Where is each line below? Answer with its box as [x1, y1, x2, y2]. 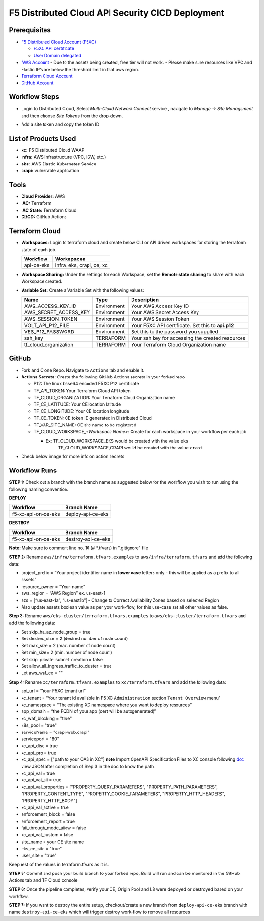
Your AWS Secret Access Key [131, 309, 199, 316]
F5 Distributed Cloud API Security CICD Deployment [9, 7, 225, 18]
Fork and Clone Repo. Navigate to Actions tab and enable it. [21, 367, 145, 373]
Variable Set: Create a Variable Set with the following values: [21, 287, 144, 293]
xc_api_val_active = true [21, 804, 69, 810]
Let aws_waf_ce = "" [21, 670, 63, 676]
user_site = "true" [21, 852, 57, 858]
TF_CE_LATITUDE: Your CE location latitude [33, 401, 121, 407]
